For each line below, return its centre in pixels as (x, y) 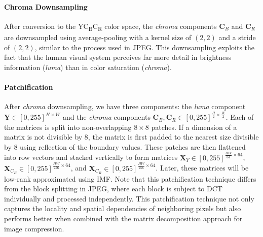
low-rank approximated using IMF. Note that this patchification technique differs (130, 178)
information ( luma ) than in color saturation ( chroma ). (88, 67)
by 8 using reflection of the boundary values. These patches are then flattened (125, 146)
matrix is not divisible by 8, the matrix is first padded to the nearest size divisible (131, 137)
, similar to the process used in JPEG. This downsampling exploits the (145, 47)
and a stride (237, 37)
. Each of (240, 117)
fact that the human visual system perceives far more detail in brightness (118, 57)
